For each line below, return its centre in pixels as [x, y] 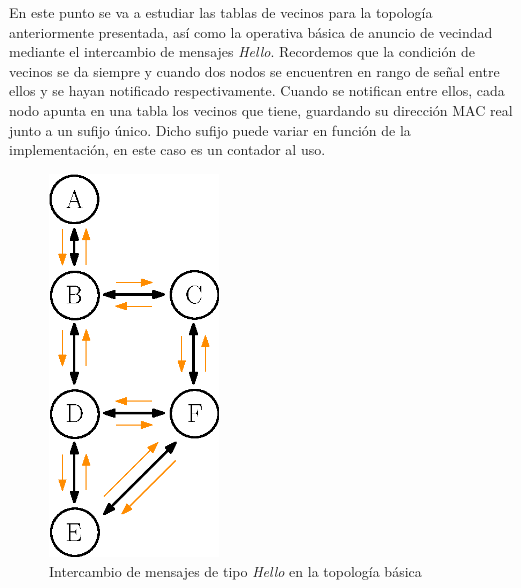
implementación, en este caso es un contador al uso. [167, 149]
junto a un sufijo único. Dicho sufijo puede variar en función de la [210, 129]
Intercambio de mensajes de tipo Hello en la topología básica [235, 570]
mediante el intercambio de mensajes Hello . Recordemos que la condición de [242, 51]
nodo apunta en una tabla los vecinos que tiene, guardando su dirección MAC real [261, 109]
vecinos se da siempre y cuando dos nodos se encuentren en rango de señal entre [254, 70]
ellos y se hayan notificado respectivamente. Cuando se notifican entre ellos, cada [257, 90]
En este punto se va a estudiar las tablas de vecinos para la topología [221, 12]
